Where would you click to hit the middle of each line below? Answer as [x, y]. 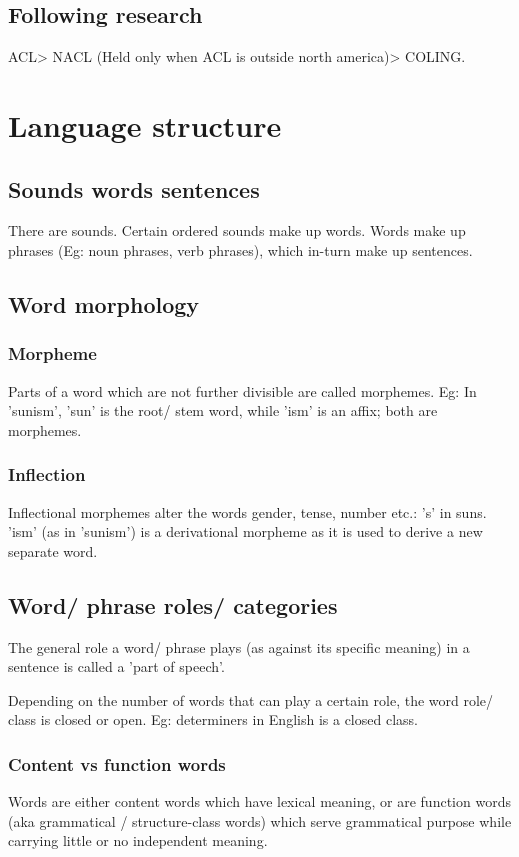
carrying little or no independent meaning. [138, 840]
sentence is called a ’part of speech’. [116, 666]
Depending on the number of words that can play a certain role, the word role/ [251, 699]
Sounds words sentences [134, 188]
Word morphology [104, 303]
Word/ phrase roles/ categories [173, 604]
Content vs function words [117, 763]
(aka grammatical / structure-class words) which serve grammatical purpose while [260, 820]
